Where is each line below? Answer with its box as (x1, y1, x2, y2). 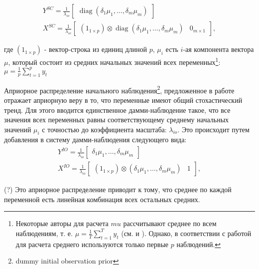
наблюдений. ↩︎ (176, 239, 221, 249)
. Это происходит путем (177, 124, 250, 134)
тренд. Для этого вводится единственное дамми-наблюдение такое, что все (4, 104, 231, 115)
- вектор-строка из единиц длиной (44, 44, 147, 54)
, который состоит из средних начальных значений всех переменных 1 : (8, 55, 221, 67)
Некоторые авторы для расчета (15, 218, 109, 229)
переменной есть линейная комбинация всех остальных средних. (4, 194, 200, 204)
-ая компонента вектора (183, 44, 254, 54)
